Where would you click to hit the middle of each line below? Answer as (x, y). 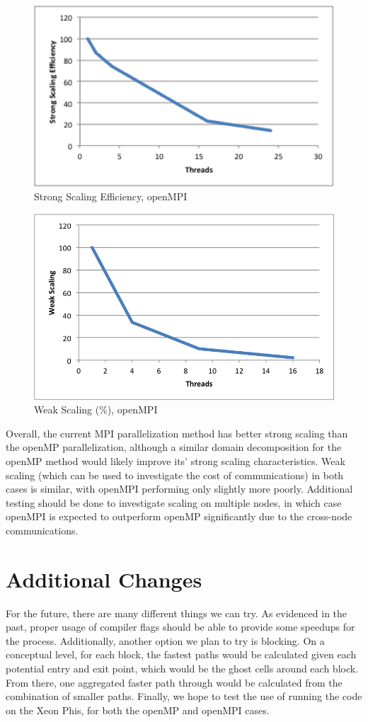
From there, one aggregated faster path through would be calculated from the (174, 682)
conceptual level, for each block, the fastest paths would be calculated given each (181, 654)
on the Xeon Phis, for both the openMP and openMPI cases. (138, 710)
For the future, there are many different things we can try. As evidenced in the (177, 613)
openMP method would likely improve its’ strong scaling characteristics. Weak (176, 460)
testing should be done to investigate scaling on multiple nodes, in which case (174, 502)
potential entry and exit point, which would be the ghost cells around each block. (182, 668)
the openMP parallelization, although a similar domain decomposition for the (174, 447)
